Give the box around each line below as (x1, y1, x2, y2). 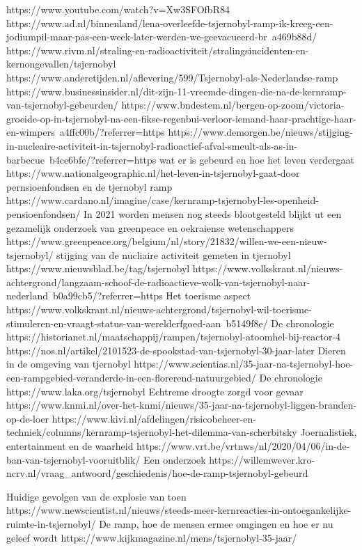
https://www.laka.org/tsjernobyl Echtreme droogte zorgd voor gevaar (6, 384, 304, 398)
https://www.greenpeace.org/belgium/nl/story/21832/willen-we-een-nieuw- (6, 234, 327, 249)
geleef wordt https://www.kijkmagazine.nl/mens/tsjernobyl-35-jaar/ (6, 530, 297, 544)
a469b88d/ (271, 29, 317, 44)
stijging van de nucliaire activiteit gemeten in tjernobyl (56, 247, 291, 262)
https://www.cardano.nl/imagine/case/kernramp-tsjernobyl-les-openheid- (6, 193, 319, 207)
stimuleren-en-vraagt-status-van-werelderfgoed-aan (6, 315, 221, 330)
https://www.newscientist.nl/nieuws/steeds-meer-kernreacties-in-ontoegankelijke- (6, 503, 352, 517)
